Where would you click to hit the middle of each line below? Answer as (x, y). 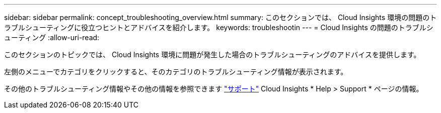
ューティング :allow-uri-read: (52, 37)
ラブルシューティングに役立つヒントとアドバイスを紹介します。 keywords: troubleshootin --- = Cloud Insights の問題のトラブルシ (219, 27)
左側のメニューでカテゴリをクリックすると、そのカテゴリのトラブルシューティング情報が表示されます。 (176, 72)
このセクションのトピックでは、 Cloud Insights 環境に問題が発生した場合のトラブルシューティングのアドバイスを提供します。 (212, 54)
